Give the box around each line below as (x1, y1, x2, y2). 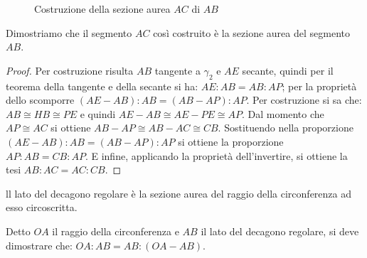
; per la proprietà (282, 78, 357, 93)
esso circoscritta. (6, 200, 78, 215)
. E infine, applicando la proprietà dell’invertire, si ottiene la (85, 148, 348, 163)
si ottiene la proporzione (178, 134, 284, 149)
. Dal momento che (242, 106, 324, 121)
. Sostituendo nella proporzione (218, 120, 353, 135)
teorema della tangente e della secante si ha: (6, 78, 198, 93)
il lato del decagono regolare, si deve (201, 223, 359, 238)
